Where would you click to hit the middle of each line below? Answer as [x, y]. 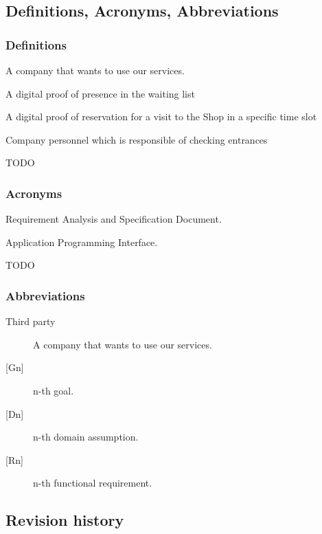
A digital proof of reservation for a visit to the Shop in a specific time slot [161, 116]
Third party [31, 321]
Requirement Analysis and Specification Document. [114, 219]
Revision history [65, 520]
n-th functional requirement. [93, 483]
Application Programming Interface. [82, 242]
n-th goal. [54, 390]
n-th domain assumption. [86, 437]
